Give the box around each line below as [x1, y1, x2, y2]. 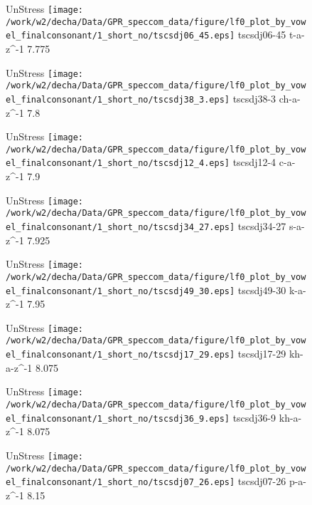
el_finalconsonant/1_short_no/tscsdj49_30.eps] [6, 286, 235, 296]
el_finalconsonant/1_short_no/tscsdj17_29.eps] [6, 350, 235, 360]
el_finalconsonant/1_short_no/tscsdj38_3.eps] [6, 94, 230, 105]
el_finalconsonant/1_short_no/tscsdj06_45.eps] [6, 31, 235, 41]
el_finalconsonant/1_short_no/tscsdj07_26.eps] [6, 477, 235, 488]
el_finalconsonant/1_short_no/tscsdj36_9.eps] [6, 413, 230, 424]
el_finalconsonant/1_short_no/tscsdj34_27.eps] [6, 222, 235, 232]
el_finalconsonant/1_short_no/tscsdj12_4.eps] [6, 158, 230, 169]
